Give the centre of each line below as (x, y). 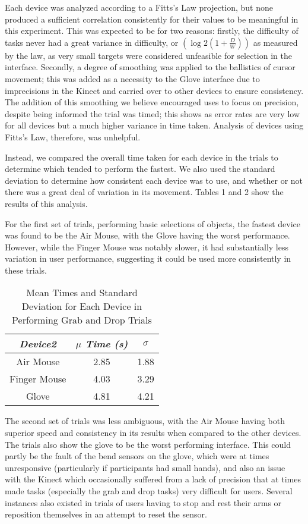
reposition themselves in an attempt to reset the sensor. (106, 514)
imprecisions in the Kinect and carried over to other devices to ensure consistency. (154, 90)
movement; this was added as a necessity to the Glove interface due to (132, 78)
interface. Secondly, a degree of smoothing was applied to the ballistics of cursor (150, 67)
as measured (275, 42)
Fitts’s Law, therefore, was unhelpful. (73, 137)
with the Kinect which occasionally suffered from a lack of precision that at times (153, 479)
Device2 (38, 344)
